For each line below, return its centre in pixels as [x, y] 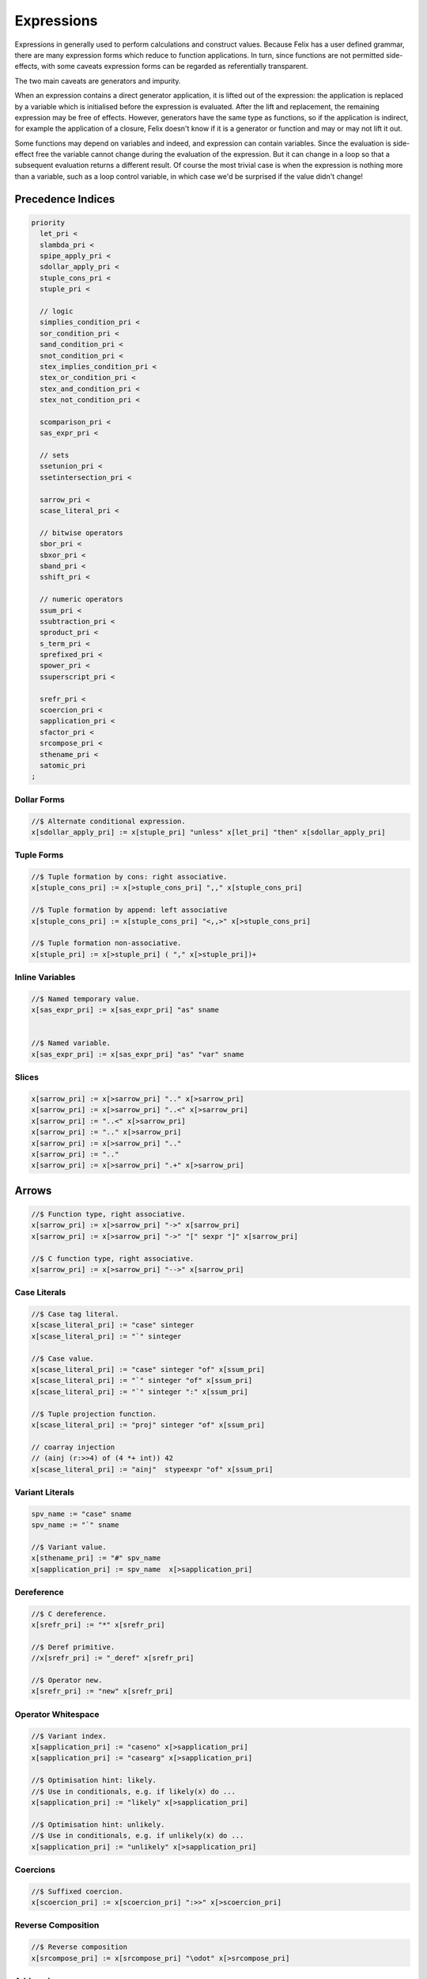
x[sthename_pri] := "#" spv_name [96, 1558]
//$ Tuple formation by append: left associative [129, 910]
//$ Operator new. [67, 1681]
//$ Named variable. [71, 1043]
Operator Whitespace [57, 1714]
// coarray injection [73, 1447]
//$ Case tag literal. [75, 1314]
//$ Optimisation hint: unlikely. [98, 1824]
